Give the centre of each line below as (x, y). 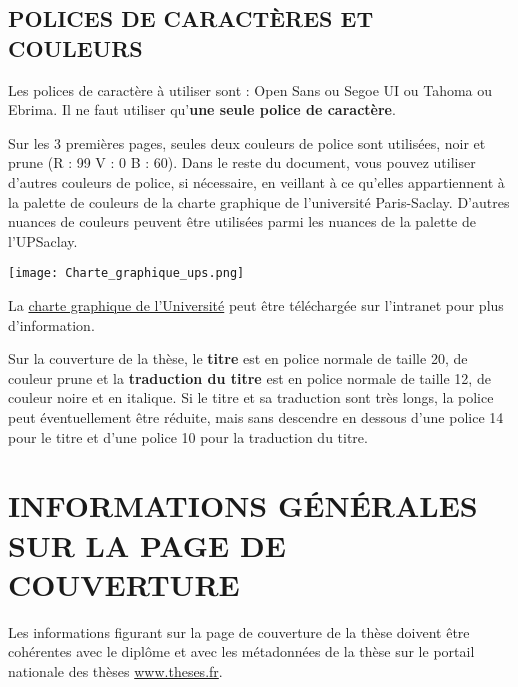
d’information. (51, 324)
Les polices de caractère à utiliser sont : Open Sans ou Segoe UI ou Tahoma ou (250, 89)
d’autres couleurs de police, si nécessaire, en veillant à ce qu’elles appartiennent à (256, 181)
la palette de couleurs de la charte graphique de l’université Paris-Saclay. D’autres (259, 201)
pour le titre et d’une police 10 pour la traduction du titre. (188, 436)
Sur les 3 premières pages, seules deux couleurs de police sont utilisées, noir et (247, 142)
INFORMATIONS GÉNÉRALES (243, 505)
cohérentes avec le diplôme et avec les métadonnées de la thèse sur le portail (241, 651)
